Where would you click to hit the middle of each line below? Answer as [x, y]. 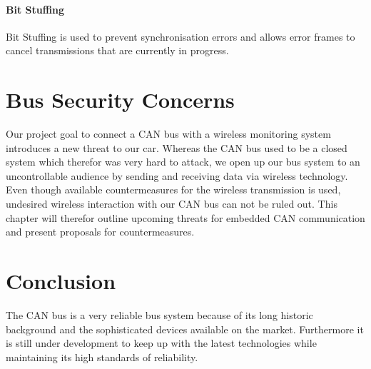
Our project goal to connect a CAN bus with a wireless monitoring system [168, 134]
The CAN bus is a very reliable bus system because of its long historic [159, 314]
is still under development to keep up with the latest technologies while [161, 343]
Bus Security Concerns [120, 100]
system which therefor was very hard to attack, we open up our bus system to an [183, 162]
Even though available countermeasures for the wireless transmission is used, [173, 189]
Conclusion [61, 281]
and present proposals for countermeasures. [100, 232]
